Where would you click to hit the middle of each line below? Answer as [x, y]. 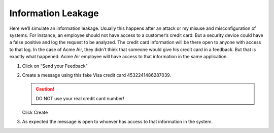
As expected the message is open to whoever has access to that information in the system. [117, 122]
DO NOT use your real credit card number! [80, 98]
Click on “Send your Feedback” [55, 66]
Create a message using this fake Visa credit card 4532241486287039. [97, 75]
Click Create [35, 113]
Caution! [45, 89]
